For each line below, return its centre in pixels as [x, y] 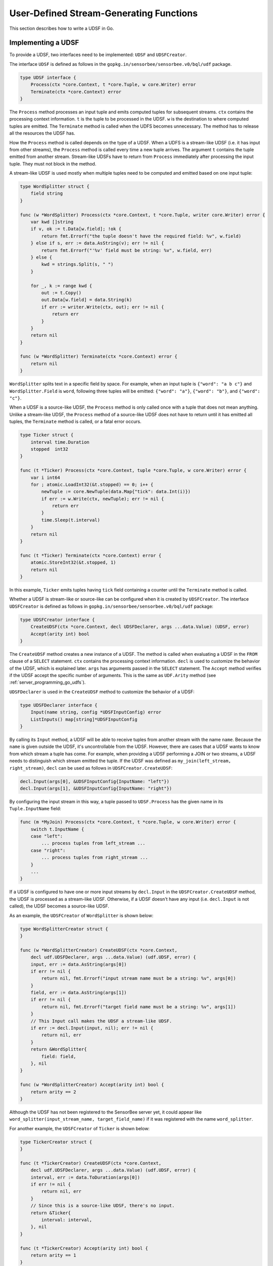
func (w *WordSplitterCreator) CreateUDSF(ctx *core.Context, [99, 950]
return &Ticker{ [51, 1213]
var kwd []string [52, 222]
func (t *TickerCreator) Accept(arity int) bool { [84, 1248]
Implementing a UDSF [44, 43]
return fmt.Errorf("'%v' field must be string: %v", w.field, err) [127, 250]
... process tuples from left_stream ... [93, 843]
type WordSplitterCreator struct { [64, 929]
